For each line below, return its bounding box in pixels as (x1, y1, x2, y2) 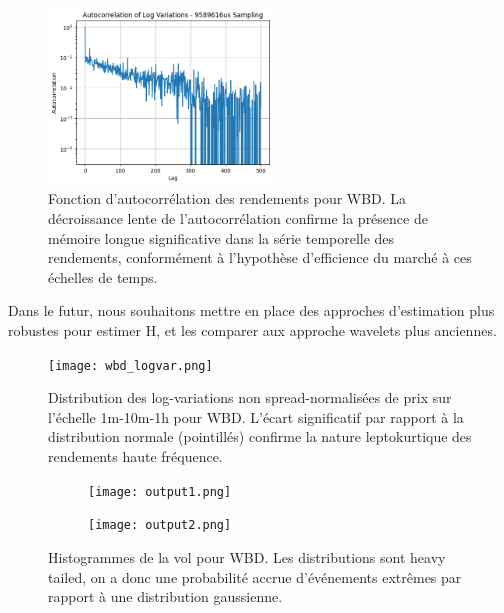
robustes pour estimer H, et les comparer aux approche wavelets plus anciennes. (8, 320, 497, 341)
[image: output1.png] (88, 484, 232, 499)
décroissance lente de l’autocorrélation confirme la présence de (48, 208, 428, 229)
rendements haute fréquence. (48, 446, 223, 467)
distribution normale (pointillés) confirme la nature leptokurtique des (48, 426, 472, 447)
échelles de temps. (48, 266, 158, 287)
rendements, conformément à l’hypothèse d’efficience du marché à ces (48, 247, 472, 268)
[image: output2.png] (88, 518, 232, 533)
